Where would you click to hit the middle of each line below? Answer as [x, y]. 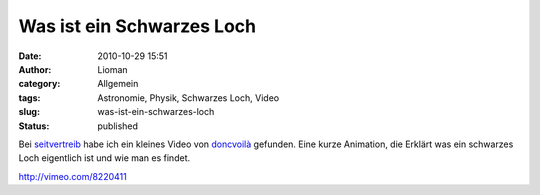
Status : [34, 126]
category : [39, 84]
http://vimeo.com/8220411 [72, 176]
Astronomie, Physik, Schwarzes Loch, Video [188, 97]
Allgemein [118, 84]
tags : [29, 97]
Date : [30, 56]
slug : [29, 112]
